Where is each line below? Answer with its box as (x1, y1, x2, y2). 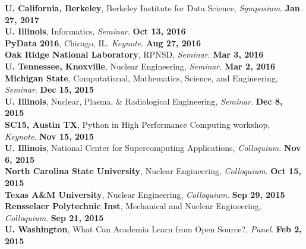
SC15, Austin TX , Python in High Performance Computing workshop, (5, 118, 270, 130)
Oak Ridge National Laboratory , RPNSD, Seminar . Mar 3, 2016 (5, 48, 264, 61)
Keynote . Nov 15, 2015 (5, 130, 94, 142)
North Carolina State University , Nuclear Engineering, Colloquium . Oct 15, (5, 165, 301, 177)
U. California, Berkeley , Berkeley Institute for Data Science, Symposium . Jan (5, 2, 300, 14)
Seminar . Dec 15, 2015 (5, 83, 94, 96)
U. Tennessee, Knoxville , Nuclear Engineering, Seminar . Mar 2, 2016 (5, 59, 276, 72)
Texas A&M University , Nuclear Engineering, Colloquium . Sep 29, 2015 (5, 188, 285, 200)
